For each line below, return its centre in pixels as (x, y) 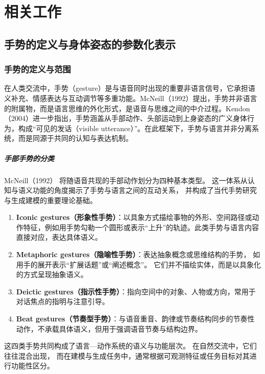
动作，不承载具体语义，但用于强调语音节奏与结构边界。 (109, 328)
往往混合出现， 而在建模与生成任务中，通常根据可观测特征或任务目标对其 (127, 355)
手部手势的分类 (29, 158)
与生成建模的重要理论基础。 (51, 200)
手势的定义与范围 (38, 69)
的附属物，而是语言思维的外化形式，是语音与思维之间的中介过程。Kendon (127, 108)
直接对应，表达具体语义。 (59, 237)
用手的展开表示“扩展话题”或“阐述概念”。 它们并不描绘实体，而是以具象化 (138, 264)
